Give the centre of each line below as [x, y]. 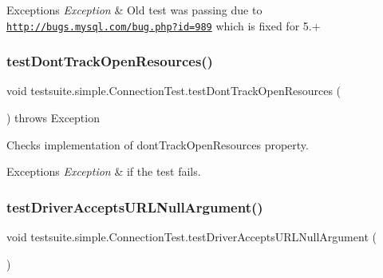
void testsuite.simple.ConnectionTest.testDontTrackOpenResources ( [174, 91]
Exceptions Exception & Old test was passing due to [134, 10]
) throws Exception [53, 118]
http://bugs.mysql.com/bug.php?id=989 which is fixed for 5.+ [164, 25]
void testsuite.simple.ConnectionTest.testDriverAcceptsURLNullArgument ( [191, 237]
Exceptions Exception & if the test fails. [104, 171]
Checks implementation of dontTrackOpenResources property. [158, 144]
